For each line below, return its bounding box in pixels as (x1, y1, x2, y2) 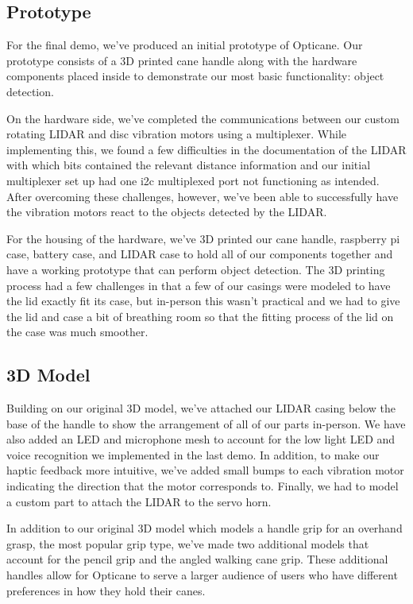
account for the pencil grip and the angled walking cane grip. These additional (6, 551, 388, 567)
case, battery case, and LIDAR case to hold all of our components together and (6, 246, 393, 262)
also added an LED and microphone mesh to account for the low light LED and (6, 431, 396, 447)
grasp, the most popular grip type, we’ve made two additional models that (6, 535, 369, 552)
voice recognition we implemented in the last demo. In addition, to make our (6, 446, 380, 463)
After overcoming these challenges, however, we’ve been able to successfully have (6, 188, 399, 204)
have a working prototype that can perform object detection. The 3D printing (6, 261, 385, 277)
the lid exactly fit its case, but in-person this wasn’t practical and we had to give (6, 292, 400, 309)
